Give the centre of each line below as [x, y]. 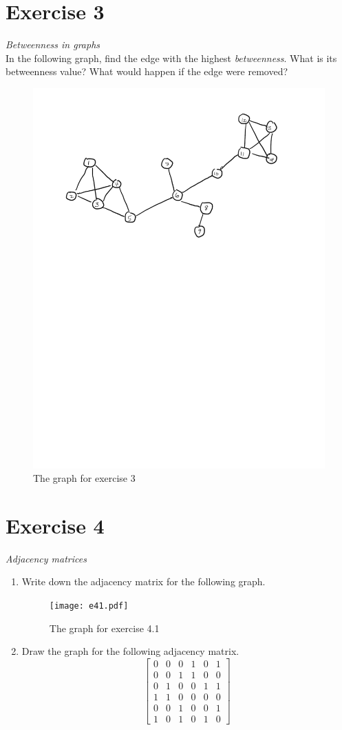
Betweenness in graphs [53, 44]
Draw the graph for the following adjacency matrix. [130, 651]
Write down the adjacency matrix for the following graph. [143, 581]
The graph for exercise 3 [84, 478]
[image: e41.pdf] [89, 606]
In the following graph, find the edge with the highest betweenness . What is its [171, 58]
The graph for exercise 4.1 [104, 628]
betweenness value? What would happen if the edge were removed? [147, 71]
